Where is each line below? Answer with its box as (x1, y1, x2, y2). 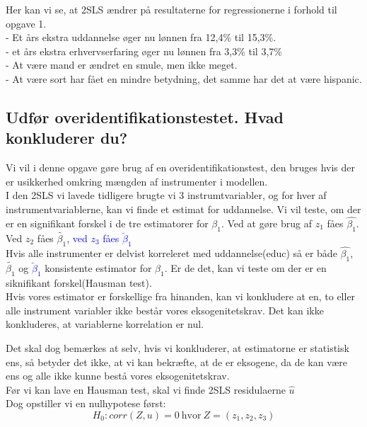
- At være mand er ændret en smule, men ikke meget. (6, 57, 238, 72)
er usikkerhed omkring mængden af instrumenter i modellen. (6, 173, 268, 188)
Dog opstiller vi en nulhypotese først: (6, 396, 166, 411)
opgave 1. (6, 16, 47, 30)
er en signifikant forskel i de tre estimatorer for (6, 215, 209, 230)
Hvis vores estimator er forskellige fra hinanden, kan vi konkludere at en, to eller (6, 289, 356, 304)
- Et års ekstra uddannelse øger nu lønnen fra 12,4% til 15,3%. (6, 30, 276, 45)
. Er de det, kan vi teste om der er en (164, 260, 327, 275)
